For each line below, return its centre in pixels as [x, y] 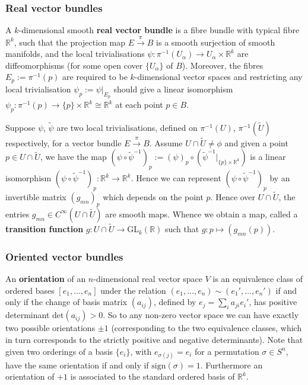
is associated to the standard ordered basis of [153, 376]
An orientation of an [46, 279]
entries [18, 214]
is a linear [268, 157]
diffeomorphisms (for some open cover [74, 65]
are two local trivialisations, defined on [127, 127]
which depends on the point [153, 197]
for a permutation [227, 351]
